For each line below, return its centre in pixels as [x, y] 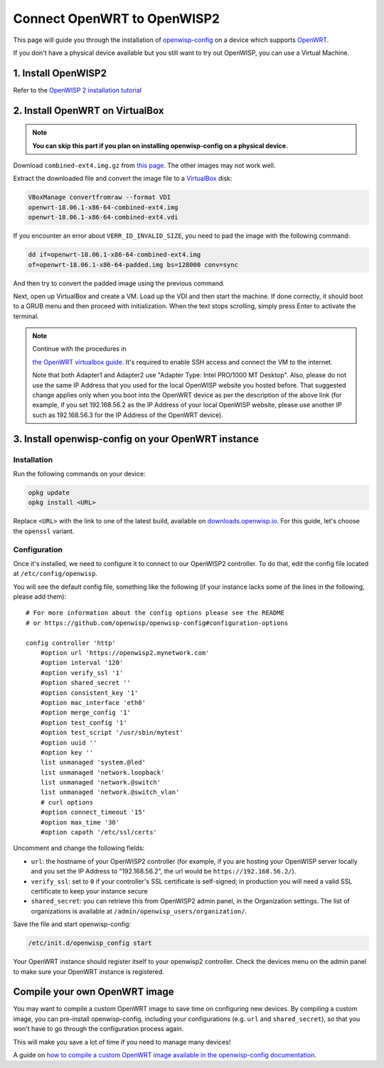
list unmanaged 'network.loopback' [102, 772]
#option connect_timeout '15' [93, 812]
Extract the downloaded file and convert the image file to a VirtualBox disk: [123, 179]
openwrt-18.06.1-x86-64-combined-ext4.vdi [103, 218]
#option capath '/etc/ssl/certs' [99, 832]
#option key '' [67, 752]
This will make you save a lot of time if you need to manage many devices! [122, 1042]
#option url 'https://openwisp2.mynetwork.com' [125, 653]
